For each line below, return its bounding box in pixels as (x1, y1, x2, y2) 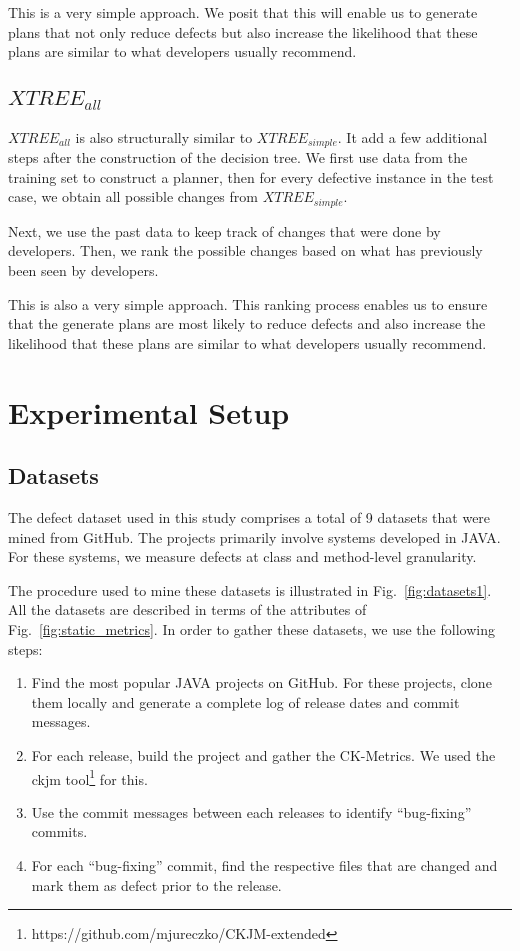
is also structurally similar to (75, 126, 253, 147)
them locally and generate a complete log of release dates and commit (31, 691, 460, 712)
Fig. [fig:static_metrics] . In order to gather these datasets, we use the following (8, 618, 495, 639)
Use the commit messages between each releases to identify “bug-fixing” (31, 801, 472, 822)
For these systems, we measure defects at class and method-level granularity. (8, 546, 477, 567)
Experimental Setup (8, 391, 290, 432)
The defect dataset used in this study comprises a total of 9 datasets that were (8, 507, 491, 527)
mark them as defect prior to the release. (31, 874, 282, 895)
